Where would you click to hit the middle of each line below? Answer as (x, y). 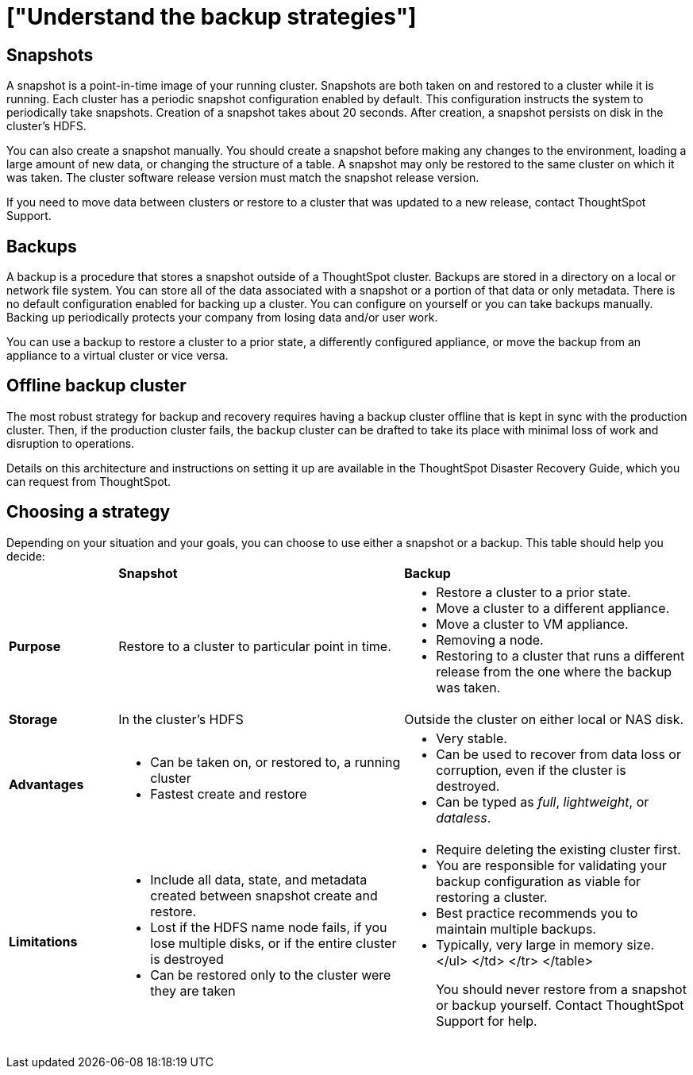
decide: (26, 556)
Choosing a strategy (89, 512)
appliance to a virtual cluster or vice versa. (117, 356)
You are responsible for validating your (551, 865)
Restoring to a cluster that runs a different (560, 655)
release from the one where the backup (554, 671)
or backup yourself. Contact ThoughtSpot (560, 1005)
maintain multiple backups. (516, 929)
